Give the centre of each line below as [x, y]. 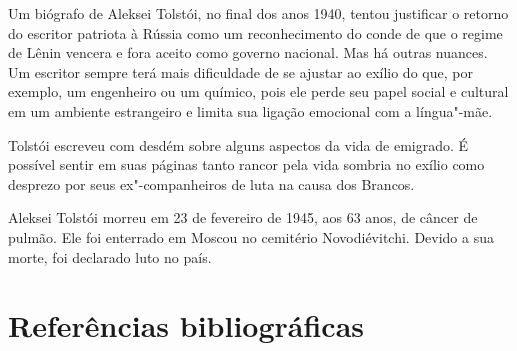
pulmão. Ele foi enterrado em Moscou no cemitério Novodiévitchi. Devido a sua [251, 236]
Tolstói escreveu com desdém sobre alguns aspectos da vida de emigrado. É [238, 144]
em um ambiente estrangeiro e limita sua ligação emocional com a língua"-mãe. [250, 110]
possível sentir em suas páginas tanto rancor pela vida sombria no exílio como [246, 164]
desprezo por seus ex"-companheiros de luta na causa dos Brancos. [211, 183]
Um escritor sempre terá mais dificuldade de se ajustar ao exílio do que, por [240, 71]
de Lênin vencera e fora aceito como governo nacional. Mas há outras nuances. [248, 52]
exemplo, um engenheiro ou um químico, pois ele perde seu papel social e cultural [258, 91]
